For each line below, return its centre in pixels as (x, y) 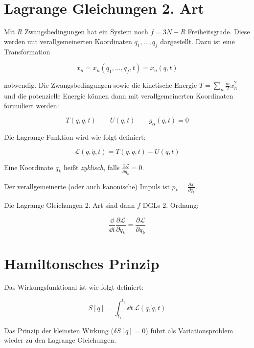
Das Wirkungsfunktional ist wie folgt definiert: (74, 286)
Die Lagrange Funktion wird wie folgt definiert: (75, 137)
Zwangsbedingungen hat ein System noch (86, 32)
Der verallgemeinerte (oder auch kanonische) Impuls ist (87, 186)
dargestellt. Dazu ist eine (197, 41)
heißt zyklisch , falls (92, 167)
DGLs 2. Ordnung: (171, 205)
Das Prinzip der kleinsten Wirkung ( (59, 330)
